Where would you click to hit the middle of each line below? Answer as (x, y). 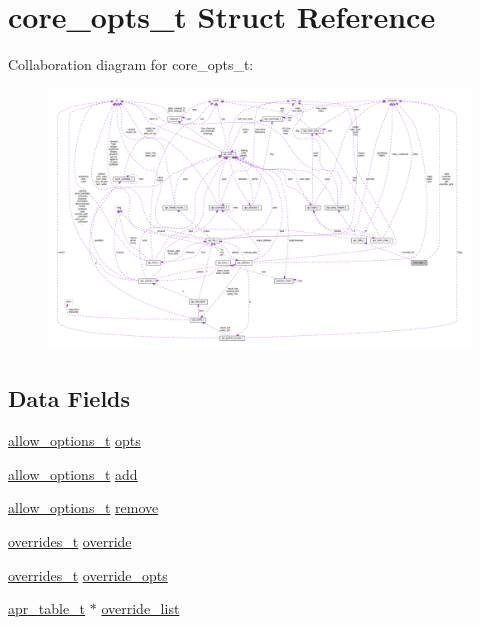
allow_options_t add (73, 473)
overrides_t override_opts (88, 574)
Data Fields (69, 398)
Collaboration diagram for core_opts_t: (131, 64)
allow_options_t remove (83, 507)
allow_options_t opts (74, 440)
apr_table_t (47, 608)
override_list (140, 608)
